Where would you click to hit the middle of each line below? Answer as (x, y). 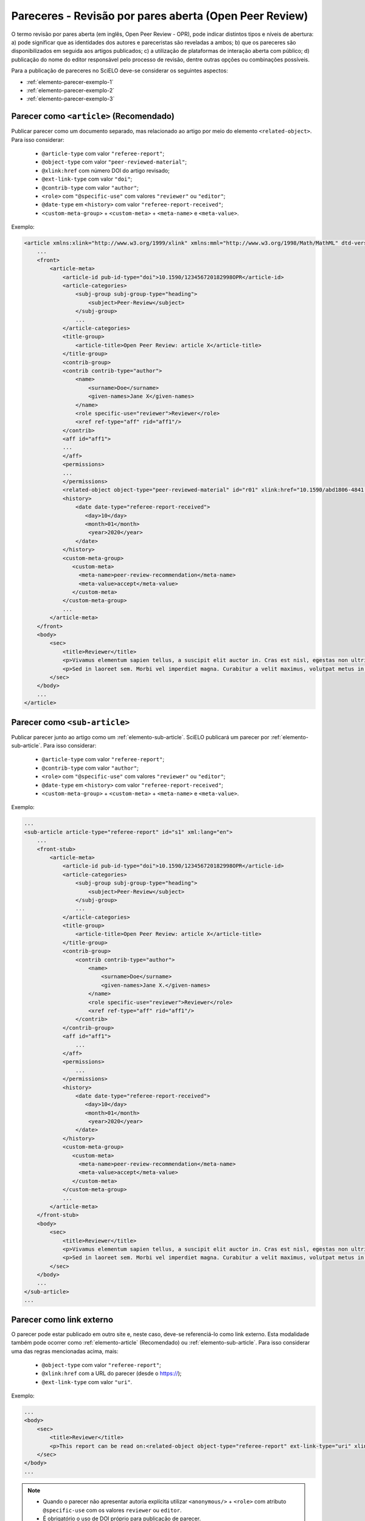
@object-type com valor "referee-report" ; (101, 1365)
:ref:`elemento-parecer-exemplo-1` (70, 82)
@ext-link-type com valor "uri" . (87, 1382)
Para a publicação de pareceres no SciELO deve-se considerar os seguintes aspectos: (120, 71)
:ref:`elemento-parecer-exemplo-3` (71, 99)
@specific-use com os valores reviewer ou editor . (112, 1510)
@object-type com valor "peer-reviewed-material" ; (114, 162)
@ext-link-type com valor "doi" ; (87, 179)
